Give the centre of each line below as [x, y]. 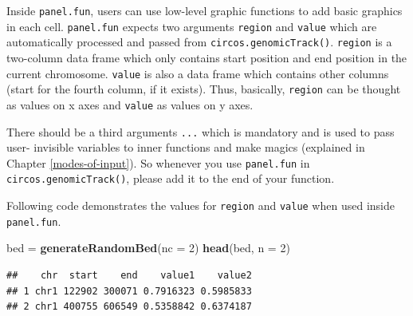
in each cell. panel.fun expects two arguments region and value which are [192, 26]
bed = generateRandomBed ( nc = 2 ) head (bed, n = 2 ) [148, 248]
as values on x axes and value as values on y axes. [130, 104]
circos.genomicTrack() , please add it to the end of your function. [171, 178]
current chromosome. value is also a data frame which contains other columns [198, 73]
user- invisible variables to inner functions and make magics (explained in [186, 147]
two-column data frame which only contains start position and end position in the [207, 57]
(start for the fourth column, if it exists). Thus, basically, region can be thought [204, 89]
